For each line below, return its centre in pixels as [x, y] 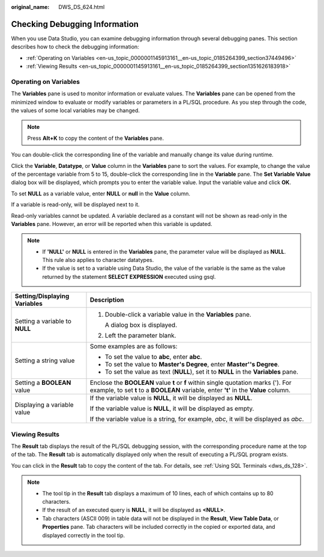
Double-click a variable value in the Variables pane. [178, 315]
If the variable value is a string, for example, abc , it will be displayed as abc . [197, 419]
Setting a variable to [43, 321]
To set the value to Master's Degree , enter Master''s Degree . [192, 365]
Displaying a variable [44, 405]
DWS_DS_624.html [82, 7]
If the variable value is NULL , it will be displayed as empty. [172, 409]
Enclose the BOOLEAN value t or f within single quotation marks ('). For [191, 383]
